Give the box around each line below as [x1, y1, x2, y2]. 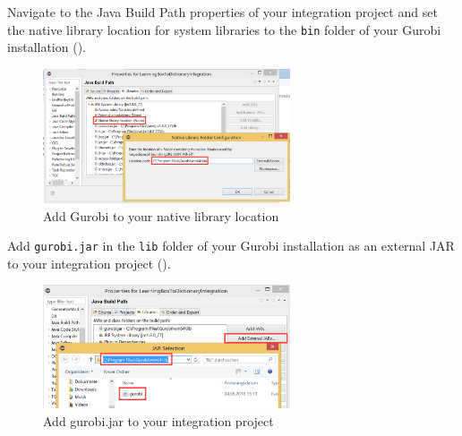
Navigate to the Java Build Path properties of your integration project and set [7, 3, 438, 21]
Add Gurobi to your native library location [43, 206, 279, 225]
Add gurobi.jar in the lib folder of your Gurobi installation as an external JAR [7, 236, 455, 255]
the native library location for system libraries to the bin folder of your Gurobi [7, 20, 441, 38]
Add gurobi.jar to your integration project [43, 411, 274, 430]
